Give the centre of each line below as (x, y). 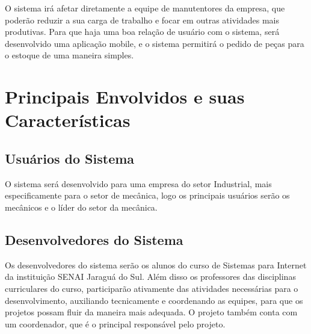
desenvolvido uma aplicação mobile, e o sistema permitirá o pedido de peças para (155, 43)
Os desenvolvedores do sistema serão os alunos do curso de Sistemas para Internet (156, 264)
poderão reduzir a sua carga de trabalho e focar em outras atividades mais (142, 20)
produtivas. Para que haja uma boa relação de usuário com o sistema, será (142, 32)
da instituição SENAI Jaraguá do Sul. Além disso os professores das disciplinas (150, 277)
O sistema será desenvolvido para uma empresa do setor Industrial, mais (138, 183)
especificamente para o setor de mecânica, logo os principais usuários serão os (147, 195)
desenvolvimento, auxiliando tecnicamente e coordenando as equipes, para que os (154, 300)
